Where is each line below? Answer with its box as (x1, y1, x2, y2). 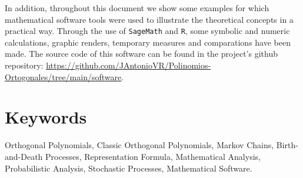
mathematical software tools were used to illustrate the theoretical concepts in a (5, 13, 294, 25)
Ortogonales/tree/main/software (5, 70, 122, 83)
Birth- (276, 139, 298, 151)
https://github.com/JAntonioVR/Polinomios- (46, 59, 211, 71)
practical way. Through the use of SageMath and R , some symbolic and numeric (5, 25, 290, 37)
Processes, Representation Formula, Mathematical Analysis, (45, 150, 261, 162)
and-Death (5, 150, 43, 162)
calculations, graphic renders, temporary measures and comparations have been (5, 36, 291, 48)
